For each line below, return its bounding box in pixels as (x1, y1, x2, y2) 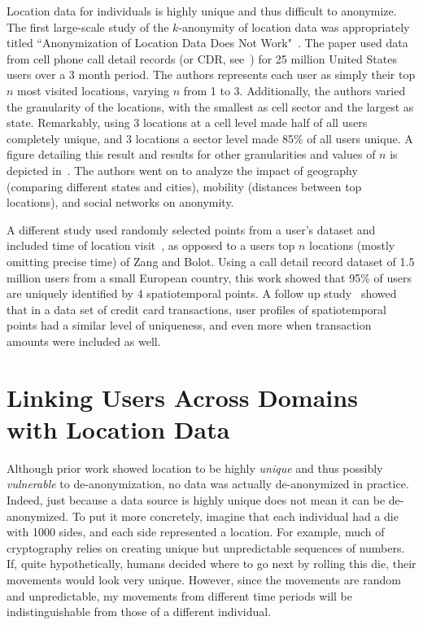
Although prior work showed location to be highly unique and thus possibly (7, 459, 383, 476)
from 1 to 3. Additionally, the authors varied (183, 81, 406, 98)
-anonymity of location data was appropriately (178, 18, 410, 35)
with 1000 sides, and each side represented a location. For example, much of (7, 523, 385, 540)
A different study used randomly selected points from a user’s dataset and (7, 221, 376, 238)
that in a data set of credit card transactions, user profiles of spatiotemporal (7, 300, 386, 317)
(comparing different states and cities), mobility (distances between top (7, 177, 362, 194)
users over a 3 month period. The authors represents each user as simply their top (7, 66, 416, 83)
